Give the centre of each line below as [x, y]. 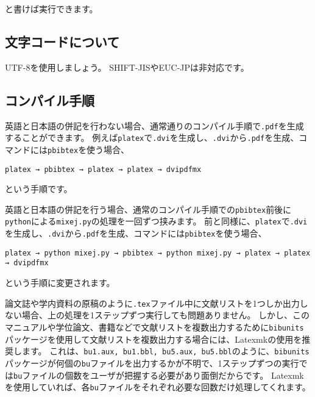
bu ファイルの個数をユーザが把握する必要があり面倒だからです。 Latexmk [159, 375]
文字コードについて [62, 41]
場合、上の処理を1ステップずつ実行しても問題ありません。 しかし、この [166, 315]
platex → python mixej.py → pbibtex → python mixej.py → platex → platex [158, 253]
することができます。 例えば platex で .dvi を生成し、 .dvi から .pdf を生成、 [152, 138]
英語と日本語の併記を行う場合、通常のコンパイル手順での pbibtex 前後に [148, 209]
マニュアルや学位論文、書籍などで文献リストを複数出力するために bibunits [154, 327]
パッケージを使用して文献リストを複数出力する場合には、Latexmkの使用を [154, 339]
